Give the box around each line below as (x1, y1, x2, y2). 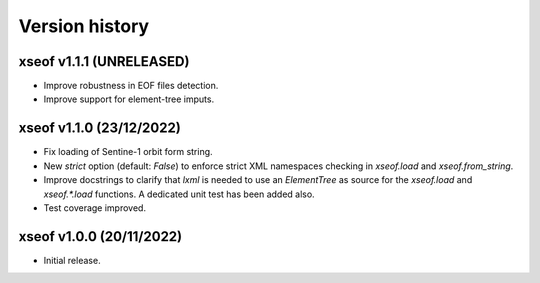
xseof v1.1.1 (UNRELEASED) (18, 53, 190, 70)
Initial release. (43, 254, 101, 266)
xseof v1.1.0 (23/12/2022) (18, 120, 182, 137)
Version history (18, 15, 150, 37)
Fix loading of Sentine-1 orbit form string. (43, 146, 214, 158)
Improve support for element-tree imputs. (43, 93, 215, 105)
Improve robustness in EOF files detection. (43, 80, 219, 92)
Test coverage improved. (43, 201, 147, 214)
